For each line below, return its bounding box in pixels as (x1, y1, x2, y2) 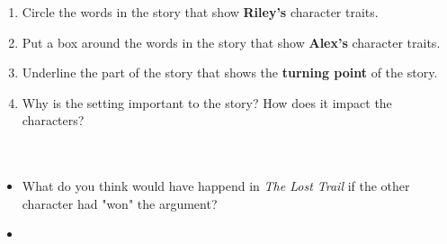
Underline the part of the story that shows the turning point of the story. (22, 63, 438, 82)
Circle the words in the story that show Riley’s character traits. (22, 3, 379, 21)
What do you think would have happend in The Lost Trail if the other (22, 176, 410, 195)
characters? (22, 111, 85, 130)
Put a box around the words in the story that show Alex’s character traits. (22, 32, 441, 51)
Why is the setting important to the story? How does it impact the (22, 93, 392, 112)
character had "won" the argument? (22, 194, 218, 212)
